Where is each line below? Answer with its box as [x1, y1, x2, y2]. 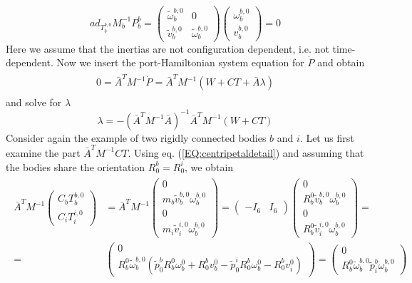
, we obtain [185, 159, 234, 174]
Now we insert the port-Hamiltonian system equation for [56, 55, 304, 70]
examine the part [6, 145, 81, 160]
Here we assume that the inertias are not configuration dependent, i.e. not [6, 41, 329, 56]
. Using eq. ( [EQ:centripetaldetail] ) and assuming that [128, 145, 364, 160]
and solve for [6, 94, 62, 109]
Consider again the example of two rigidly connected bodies [6, 130, 267, 145]
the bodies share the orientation [6, 159, 145, 174]
